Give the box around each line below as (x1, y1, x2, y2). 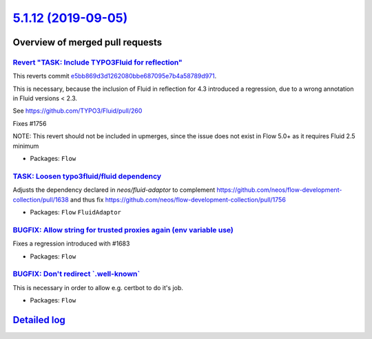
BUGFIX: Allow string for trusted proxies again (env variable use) (12, 225, 234, 234)
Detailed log (12, 314, 65, 326)
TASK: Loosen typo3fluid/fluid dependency (12, 171, 162, 181)
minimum (12, 142, 39, 150)
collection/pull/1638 (12, 195, 69, 204)
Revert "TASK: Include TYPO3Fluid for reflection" (12, 57, 183, 67)
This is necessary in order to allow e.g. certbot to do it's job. (12, 283, 184, 292)
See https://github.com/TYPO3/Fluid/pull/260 (12, 107, 143, 115)
